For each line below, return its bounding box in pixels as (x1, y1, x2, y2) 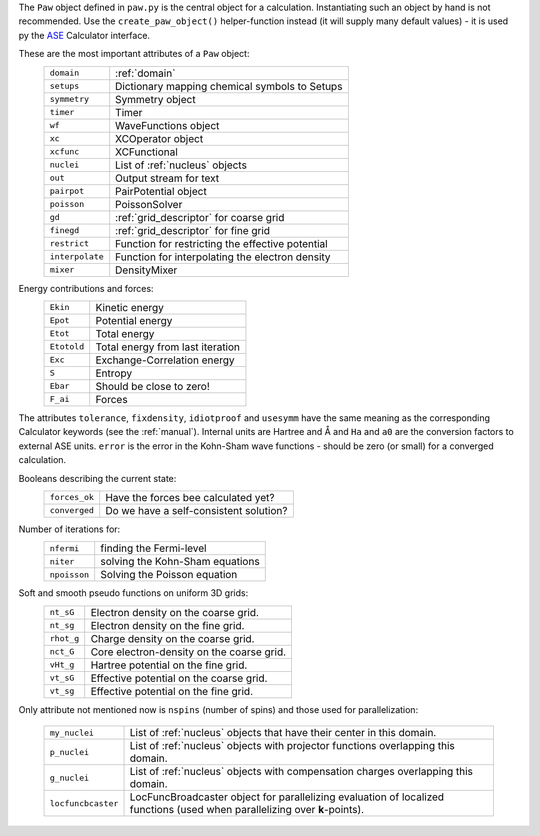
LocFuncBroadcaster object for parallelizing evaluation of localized (129, 790, 445, 804)
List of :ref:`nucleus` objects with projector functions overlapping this (129, 739, 455, 753)
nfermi (49, 543, 80, 554)
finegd (49, 225, 80, 236)
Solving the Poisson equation (100, 568, 238, 582)
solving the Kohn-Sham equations (100, 555, 260, 569)
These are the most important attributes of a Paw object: (18, 48, 250, 60)
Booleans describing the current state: (18, 472, 177, 484)
